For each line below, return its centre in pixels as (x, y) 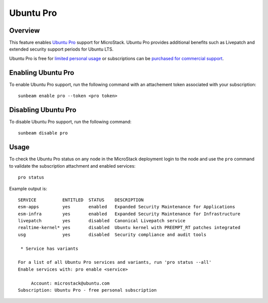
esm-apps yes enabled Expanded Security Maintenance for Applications (127, 207)
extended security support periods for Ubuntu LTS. (61, 49)
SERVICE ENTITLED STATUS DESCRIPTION (81, 200)
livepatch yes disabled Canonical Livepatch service (102, 221)
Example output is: (28, 188)
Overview (25, 30)
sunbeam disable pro (43, 133)
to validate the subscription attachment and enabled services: (72, 166)
